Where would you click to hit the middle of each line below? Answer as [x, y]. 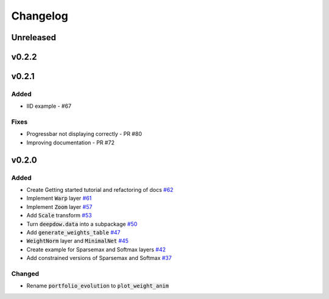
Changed [25, 273]
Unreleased [34, 37]
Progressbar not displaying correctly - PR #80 [84, 134]
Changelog [40, 16]
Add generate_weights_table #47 [73, 232]
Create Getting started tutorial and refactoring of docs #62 [100, 190]
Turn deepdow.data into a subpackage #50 [82, 224]
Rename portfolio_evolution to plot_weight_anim [98, 286]
